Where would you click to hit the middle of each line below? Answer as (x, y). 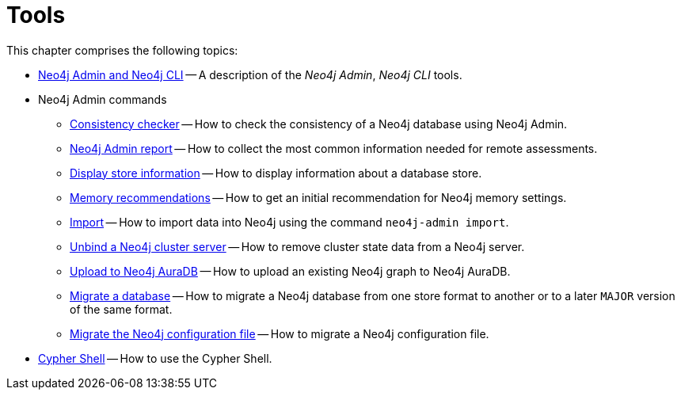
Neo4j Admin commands (103, 99)
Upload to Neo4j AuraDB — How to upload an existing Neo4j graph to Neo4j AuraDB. (290, 271)
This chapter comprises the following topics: (122, 50)
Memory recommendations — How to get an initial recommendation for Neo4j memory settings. (318, 197)
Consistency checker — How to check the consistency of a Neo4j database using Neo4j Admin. (319, 124)
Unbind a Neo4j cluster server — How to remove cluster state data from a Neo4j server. (297, 246)
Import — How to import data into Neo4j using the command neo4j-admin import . (289, 222)
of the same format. (121, 309)
